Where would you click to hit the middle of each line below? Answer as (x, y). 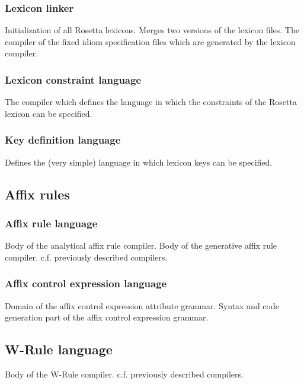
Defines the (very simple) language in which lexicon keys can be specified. (139, 162)
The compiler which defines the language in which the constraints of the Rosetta (151, 102)
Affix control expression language (86, 283)
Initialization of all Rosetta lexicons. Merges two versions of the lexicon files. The (152, 30)
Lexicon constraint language (73, 79)
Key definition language (63, 140)
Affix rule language (51, 223)
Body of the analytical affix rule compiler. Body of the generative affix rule (141, 245)
